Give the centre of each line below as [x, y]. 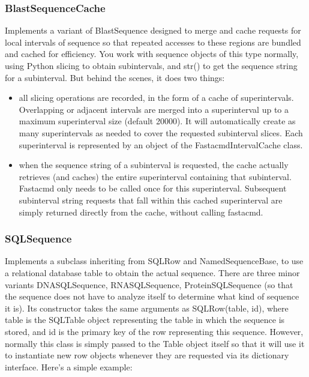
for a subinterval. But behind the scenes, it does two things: [115, 77]
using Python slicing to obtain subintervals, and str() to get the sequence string [151, 65]
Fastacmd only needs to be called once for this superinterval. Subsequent [153, 188]
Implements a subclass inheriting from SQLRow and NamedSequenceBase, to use [154, 261]
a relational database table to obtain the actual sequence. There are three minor [152, 272]
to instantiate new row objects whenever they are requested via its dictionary [147, 355]
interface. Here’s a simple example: [69, 366]
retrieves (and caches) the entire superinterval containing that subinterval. [155, 176]
